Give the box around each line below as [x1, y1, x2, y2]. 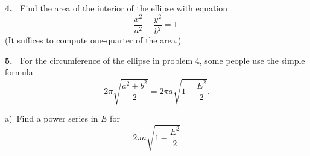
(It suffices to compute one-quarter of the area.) [5, 34, 182, 46]
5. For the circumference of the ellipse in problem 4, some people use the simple [5, 54, 305, 66]
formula [5, 66, 33, 78]
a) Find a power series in [5, 112, 98, 125]
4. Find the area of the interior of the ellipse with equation [5, 2, 228, 14]
